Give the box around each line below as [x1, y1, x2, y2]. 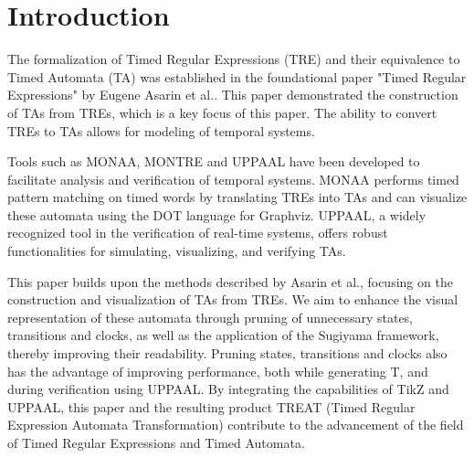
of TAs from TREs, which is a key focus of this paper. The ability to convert [7, 102, 437, 122]
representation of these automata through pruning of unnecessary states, [7, 307, 414, 326]
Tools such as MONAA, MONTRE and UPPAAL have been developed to [7, 152, 420, 171]
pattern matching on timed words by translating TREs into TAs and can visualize [7, 187, 468, 207]
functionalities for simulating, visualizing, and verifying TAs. [7, 241, 346, 261]
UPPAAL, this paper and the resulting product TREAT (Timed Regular [7, 397, 416, 416]
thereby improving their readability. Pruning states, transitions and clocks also [7, 344, 448, 363]
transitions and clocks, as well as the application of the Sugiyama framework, [7, 325, 439, 345]
